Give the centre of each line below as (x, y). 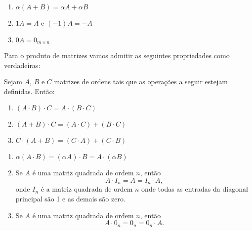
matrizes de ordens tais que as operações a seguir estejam (141, 82)
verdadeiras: (22, 65)
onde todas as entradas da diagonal (195, 189)
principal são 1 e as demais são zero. (70, 199)
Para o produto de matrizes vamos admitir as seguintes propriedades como (117, 55)
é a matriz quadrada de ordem (87, 189)
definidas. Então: (29, 91)
